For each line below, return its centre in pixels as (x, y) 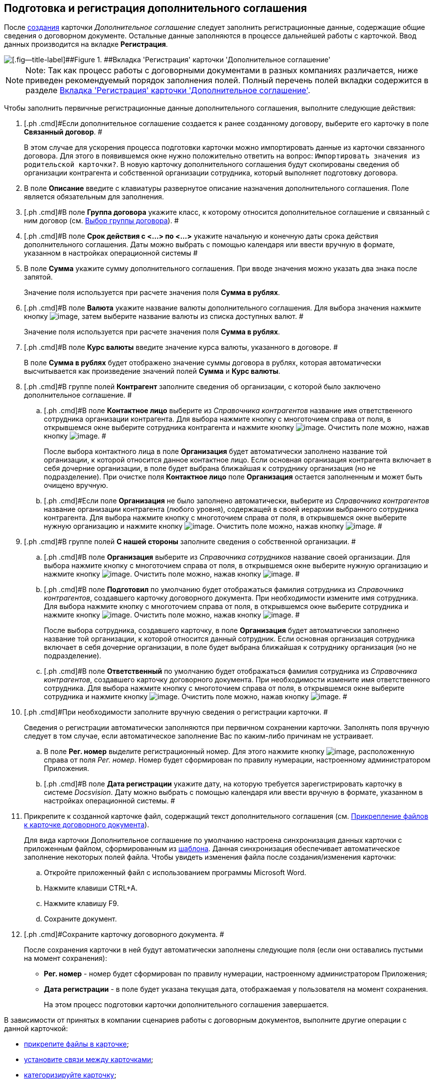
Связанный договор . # (63, 132)
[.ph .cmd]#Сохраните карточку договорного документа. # (124, 934)
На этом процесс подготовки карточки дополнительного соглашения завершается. (186, 1005)
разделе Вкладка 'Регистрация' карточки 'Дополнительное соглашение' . (168, 90)
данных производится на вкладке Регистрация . (86, 44)
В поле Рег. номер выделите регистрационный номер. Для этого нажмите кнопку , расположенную (229, 752)
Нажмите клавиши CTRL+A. (91, 888)
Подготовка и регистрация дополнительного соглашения (155, 8)
